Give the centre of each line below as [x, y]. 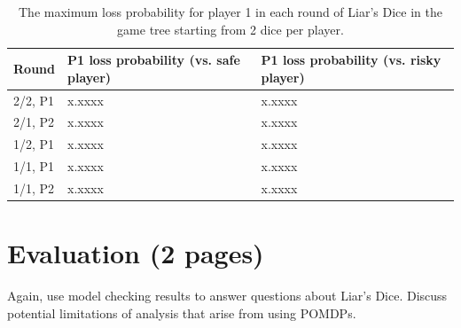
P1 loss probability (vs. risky [351, 60]
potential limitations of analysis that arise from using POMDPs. [182, 312]
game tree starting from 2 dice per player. [230, 29]
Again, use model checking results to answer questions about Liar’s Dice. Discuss [227, 296]
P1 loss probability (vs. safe [153, 60]
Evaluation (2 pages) [136, 253]
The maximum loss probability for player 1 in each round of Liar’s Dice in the [230, 12]
